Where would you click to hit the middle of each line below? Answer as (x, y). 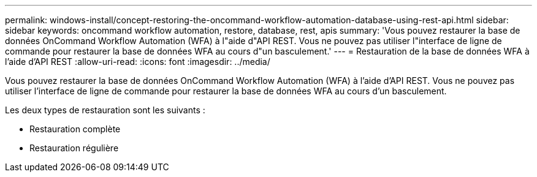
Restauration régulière (74, 148)
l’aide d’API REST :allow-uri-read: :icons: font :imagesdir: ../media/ (138, 62)
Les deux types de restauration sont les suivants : (105, 110)
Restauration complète (75, 129)
